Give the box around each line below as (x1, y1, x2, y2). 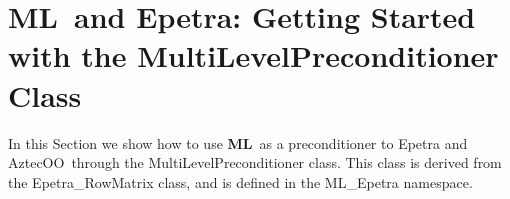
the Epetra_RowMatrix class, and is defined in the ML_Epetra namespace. (8, 171, 473, 192)
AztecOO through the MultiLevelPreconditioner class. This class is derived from (8, 152, 502, 173)
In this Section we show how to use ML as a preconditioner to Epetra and (8, 132, 468, 153)
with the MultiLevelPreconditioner (8, 35, 499, 76)
